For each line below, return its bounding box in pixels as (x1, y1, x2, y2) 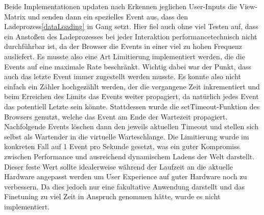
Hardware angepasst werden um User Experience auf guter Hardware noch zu (4, 171, 247, 182)
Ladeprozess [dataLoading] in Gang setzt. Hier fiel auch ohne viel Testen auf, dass (4, 21, 258, 32)
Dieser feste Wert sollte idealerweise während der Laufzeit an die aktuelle (4, 161, 233, 172)
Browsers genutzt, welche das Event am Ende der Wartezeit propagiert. (4, 111, 228, 122)
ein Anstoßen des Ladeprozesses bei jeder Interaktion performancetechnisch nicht (4, 31, 257, 41)
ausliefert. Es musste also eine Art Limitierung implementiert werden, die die (4, 51, 245, 61)
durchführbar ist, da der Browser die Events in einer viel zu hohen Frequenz (4, 41, 242, 52)
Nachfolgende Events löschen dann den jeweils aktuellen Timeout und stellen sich (4, 121, 258, 132)
